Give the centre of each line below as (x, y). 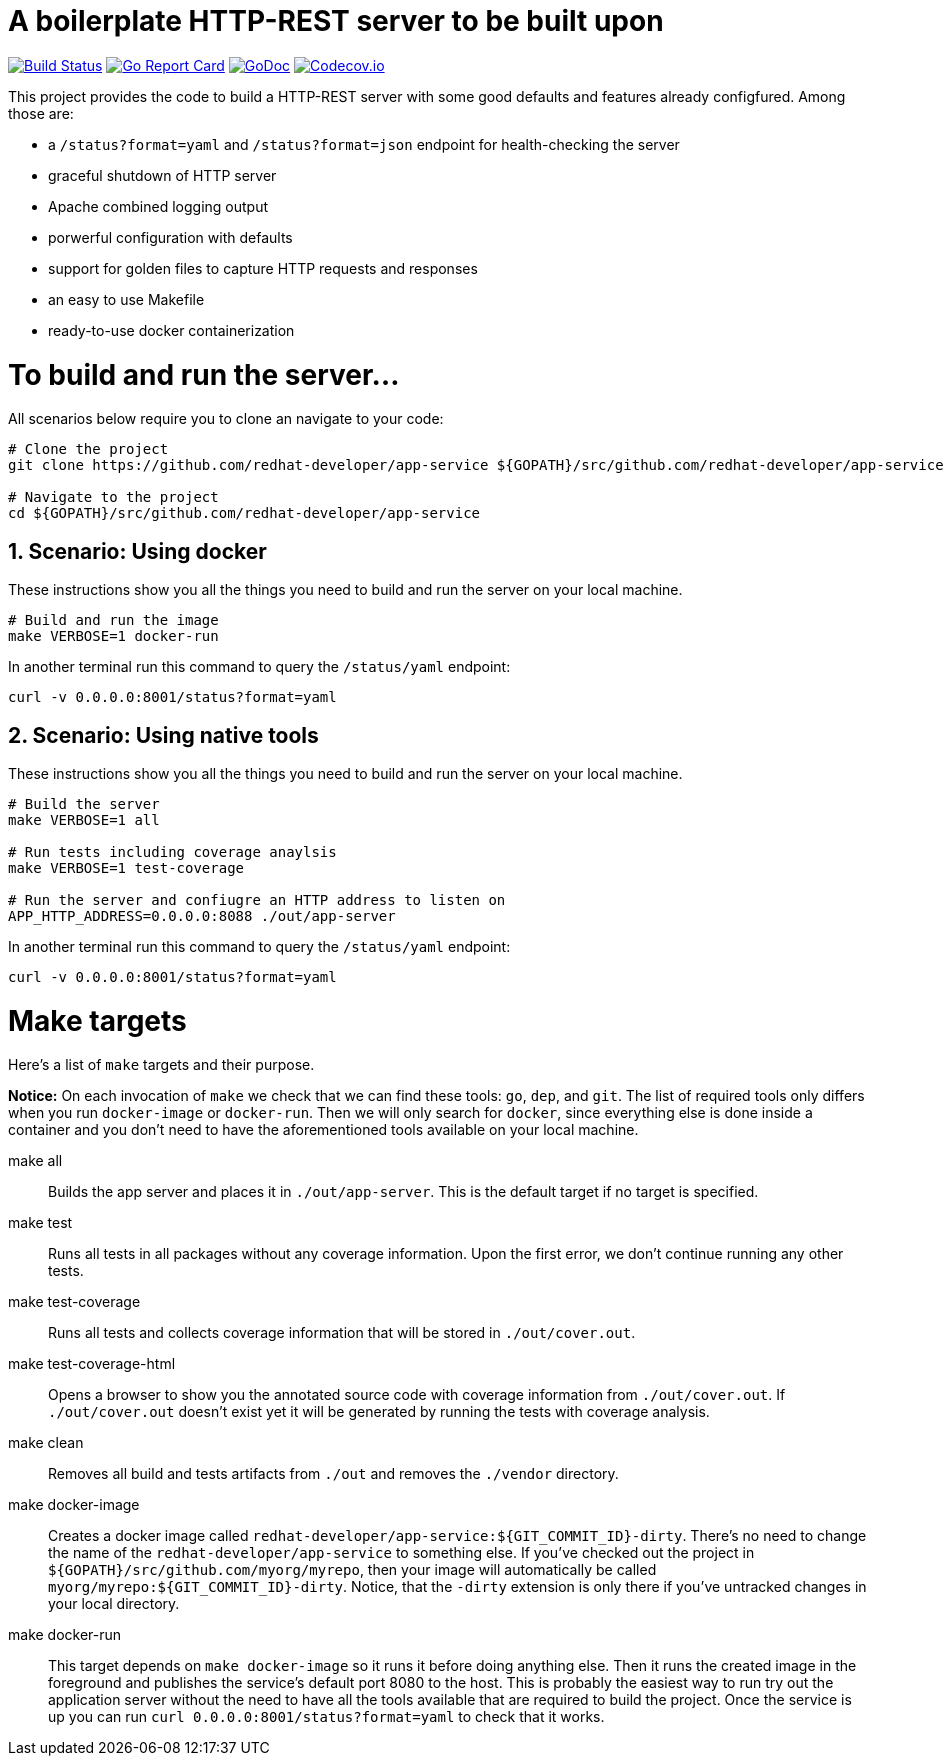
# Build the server (84, 803)
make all (35, 1161)
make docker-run (65, 1635)
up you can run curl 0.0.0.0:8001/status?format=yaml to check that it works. (326, 1717)
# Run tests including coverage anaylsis (172, 851)
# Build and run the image (113, 620)
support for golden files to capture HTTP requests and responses (263, 268)
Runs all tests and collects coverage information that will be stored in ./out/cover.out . (342, 1333)
